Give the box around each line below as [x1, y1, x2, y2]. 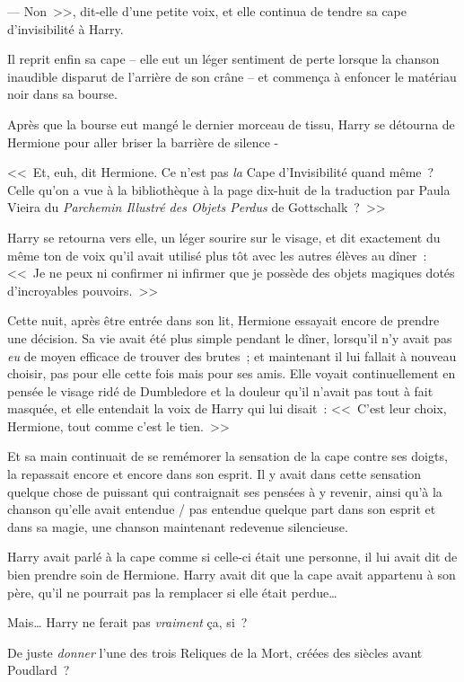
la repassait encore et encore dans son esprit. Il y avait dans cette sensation [7, 465, 422, 483]
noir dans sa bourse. [7, 84, 118, 103]
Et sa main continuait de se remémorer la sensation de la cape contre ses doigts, [7, 447, 448, 465]
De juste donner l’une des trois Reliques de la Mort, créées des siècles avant [7, 642, 423, 661]
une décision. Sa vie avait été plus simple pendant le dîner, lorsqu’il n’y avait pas [7, 328, 452, 347]
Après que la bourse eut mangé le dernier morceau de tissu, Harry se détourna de [7, 114, 455, 133]
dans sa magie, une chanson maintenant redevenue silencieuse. [7, 517, 348, 536]
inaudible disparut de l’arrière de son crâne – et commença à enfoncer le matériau [7, 66, 457, 85]
